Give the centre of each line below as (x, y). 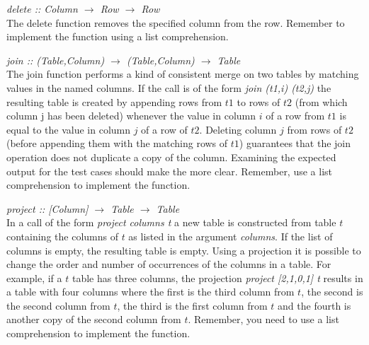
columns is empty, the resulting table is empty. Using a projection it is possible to (184, 250)
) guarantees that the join (295, 143)
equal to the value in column (68, 129)
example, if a (34, 277)
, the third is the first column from (192, 305)
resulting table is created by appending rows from (114, 101)
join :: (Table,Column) (56, 60)
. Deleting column (238, 129)
